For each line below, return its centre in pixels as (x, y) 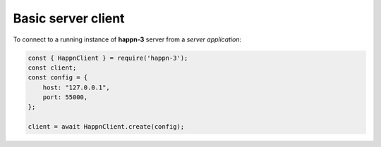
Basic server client (69, 18)
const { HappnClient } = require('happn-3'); (108, 58)
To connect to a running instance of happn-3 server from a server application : (127, 39)
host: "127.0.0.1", (77, 87)
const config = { (58, 78)
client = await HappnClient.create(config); (106, 127)
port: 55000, (65, 97)
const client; (52, 68)
